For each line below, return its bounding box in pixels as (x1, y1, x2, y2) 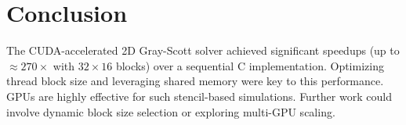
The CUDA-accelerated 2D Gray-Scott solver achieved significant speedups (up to (6, 42, 400, 59)
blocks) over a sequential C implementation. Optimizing (115, 57, 384, 73)
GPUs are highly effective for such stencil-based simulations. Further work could (6, 87, 392, 104)
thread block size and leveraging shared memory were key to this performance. (6, 73, 384, 89)
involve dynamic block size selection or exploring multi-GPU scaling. (6, 103, 335, 120)
